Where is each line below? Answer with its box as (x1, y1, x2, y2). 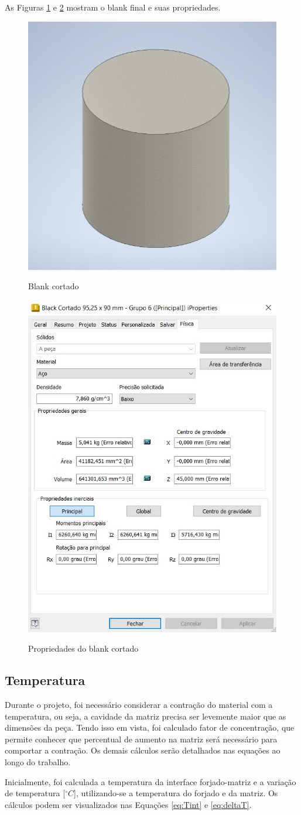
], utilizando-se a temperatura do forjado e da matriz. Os (73, 787, 278, 799)
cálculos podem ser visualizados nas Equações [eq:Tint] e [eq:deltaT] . (5, 798, 252, 810)
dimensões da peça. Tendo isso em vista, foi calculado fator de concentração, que (5, 721, 295, 734)
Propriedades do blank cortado (28, 642, 139, 655)
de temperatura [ (5, 787, 66, 799)
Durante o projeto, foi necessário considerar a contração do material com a (5, 698, 273, 710)
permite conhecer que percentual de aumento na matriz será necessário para (5, 732, 278, 745)
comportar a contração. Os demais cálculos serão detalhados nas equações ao (5, 744, 281, 756)
